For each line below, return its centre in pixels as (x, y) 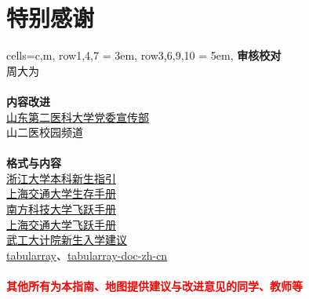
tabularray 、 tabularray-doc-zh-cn (87, 255)
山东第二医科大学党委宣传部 (78, 117)
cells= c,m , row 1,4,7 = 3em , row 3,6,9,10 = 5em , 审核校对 (144, 55)
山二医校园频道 (45, 132)
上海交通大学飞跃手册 (61, 224)
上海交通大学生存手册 (61, 193)
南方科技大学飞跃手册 (61, 209)
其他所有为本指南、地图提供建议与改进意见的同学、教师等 (154, 286)
